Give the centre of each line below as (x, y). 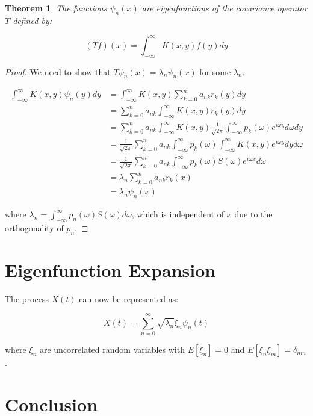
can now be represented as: (129, 298)
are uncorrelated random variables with (112, 349)
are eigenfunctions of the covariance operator (225, 8)
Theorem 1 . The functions (56, 8)
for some (215, 71)
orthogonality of (34, 227)
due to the (253, 214)
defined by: (32, 20)
